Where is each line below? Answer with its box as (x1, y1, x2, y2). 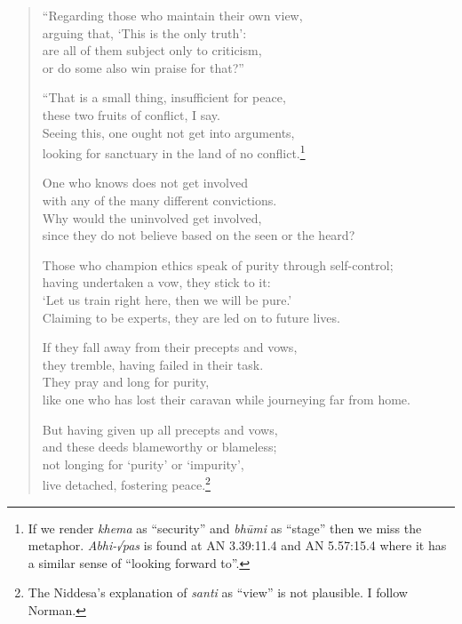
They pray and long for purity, (42, 372, 210, 391)
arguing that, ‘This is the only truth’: (42, 23, 247, 42)
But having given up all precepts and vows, (42, 420, 278, 438)
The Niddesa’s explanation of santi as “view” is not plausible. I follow (28, 583, 408, 602)
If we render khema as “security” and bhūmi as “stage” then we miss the (28, 518, 422, 537)
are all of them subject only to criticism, (42, 41, 262, 60)
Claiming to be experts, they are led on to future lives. (42, 308, 340, 326)
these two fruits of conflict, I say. (42, 105, 220, 124)
